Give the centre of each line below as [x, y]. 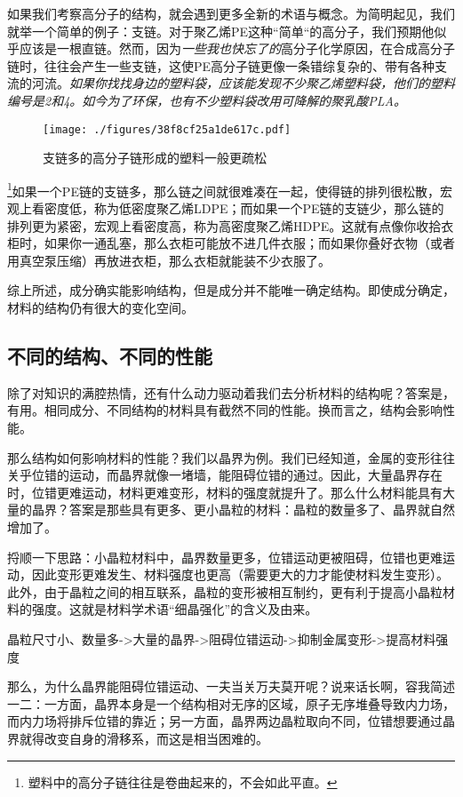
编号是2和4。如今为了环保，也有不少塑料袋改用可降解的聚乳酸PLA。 [207, 100]
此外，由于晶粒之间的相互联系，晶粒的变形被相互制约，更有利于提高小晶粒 [225, 591]
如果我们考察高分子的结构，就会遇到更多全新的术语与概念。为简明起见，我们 [231, 13]
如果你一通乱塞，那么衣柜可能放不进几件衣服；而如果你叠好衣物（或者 [249, 243]
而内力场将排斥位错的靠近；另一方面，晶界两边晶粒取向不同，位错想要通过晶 [231, 721]
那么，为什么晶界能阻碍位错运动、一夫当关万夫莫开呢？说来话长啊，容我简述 [231, 686]
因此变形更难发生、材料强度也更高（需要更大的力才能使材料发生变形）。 [240, 574]
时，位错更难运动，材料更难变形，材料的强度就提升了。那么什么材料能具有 [225, 492]
